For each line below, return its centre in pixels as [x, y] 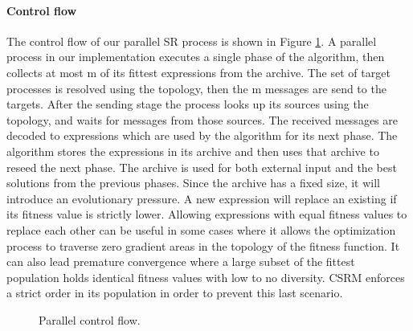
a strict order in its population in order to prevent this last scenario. [175, 293]
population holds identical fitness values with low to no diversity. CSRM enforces [206, 277]
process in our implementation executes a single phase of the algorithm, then [196, 57]
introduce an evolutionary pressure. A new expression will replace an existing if [202, 198]
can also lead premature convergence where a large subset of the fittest [181, 262]
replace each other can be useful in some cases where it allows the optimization [201, 229]
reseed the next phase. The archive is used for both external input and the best [202, 167]
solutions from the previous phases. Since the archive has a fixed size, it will [193, 183]
